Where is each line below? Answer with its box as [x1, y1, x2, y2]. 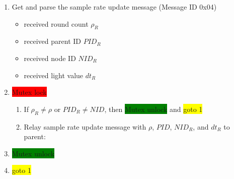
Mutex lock [12, 87, 47, 97]
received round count [24, 18, 89, 29]
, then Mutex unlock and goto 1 [104, 103, 203, 114]
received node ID [24, 52, 76, 63]
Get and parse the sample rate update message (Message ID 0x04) [12, 2, 217, 12]
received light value [24, 70, 84, 80]
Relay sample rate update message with [24, 121, 146, 132]
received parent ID [24, 36, 82, 46]
